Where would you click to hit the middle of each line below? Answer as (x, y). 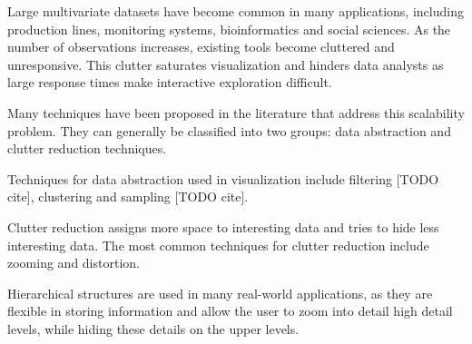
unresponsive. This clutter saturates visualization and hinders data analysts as (226, 64)
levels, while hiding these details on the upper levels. (153, 328)
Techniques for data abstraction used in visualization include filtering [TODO (223, 178)
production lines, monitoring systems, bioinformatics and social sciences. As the (229, 29)
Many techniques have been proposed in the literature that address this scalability (236, 112)
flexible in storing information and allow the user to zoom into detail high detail (230, 311)
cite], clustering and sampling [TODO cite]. (128, 197)
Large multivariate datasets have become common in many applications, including (236, 11)
